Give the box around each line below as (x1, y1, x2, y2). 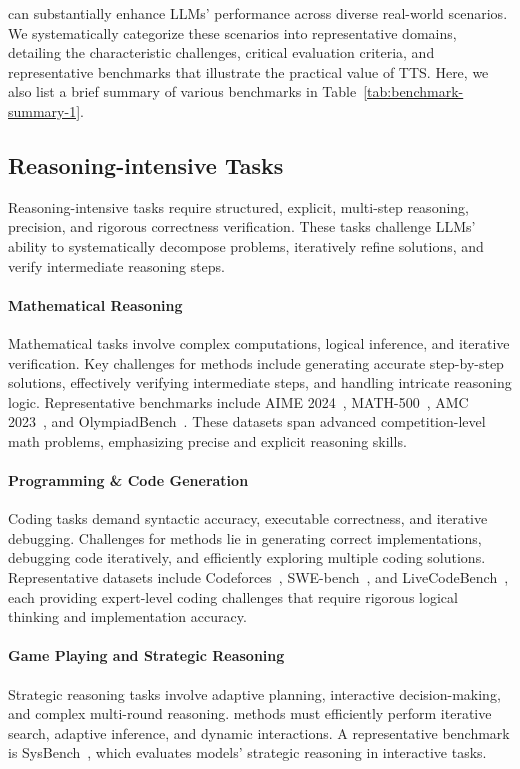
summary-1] (8, 100, 81, 121)
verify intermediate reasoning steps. (8, 255, 225, 276)
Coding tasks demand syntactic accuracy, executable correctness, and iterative (8, 508, 488, 529)
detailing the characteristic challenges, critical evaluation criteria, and (8, 42, 435, 63)
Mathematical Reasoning (8, 294, 183, 315)
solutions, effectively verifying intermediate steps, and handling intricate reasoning (8, 372, 512, 393)
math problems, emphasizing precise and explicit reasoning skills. (8, 430, 407, 451)
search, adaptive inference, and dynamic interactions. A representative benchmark (8, 722, 510, 743)
